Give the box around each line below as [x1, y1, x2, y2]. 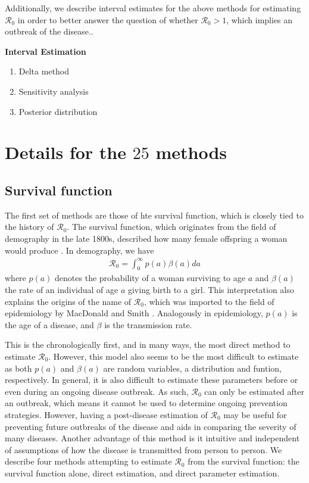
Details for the [5, 140, 127, 164]
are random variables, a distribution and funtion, [103, 362, 282, 374]
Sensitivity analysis [18, 85, 89, 97]
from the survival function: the [188, 455, 299, 468]
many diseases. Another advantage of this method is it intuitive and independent [5, 432, 300, 444]
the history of [5, 220, 54, 233]
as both [5, 362, 32, 374]
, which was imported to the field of [143, 295, 274, 307]
